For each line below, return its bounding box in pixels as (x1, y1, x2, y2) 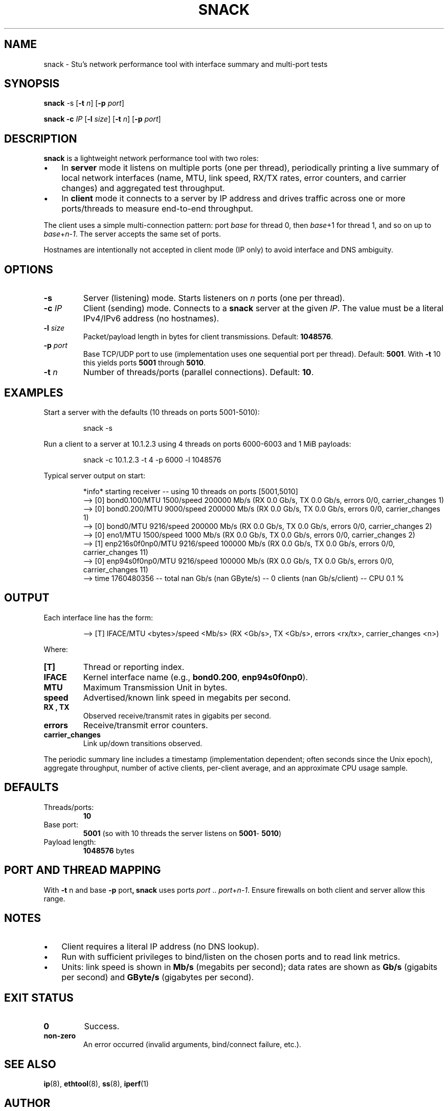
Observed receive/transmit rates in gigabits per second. (83, 711, 272, 720)
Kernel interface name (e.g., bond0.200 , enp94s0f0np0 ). (83, 672, 308, 682)
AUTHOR (4, 1097, 51, 1110)
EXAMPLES (4, 386, 63, 399)
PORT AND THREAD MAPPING (4, 864, 161, 877)
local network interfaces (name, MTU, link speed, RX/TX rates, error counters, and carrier (61, 173, 407, 183)
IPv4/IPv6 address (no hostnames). (83, 313, 219, 324)
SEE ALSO (4, 1057, 56, 1071)
